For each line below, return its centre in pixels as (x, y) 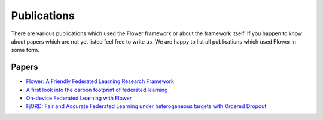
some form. (25, 50)
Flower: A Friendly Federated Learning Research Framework (100, 81)
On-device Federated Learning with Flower (79, 98)
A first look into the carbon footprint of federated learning (97, 90)
